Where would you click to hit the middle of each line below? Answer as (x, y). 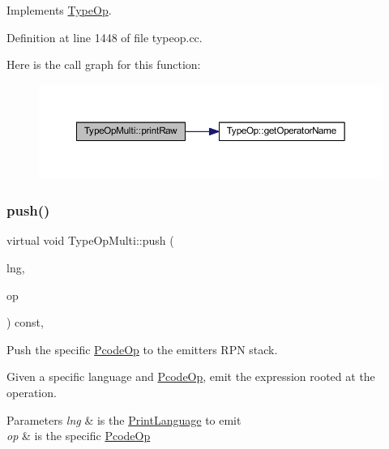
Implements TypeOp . (59, 10)
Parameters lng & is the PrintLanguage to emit (124, 419)
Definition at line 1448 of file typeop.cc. (105, 37)
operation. (32, 392)
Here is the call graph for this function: (104, 64)
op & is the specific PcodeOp (79, 436)
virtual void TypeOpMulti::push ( (90, 240)
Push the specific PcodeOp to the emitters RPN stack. (142, 349)
